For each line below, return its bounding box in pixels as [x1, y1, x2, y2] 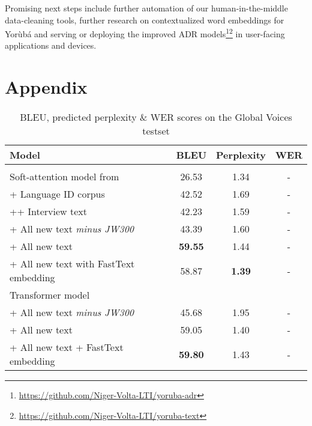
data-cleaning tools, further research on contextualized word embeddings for [5, 13, 284, 26]
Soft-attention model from [10, 169, 119, 184]
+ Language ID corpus [10, 187, 105, 201]
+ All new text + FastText [10, 340, 124, 354]
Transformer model [10, 288, 90, 302]
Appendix [5, 75, 88, 99]
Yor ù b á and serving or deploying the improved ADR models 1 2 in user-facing [5, 26, 285, 40]
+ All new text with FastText [10, 257, 135, 271]
